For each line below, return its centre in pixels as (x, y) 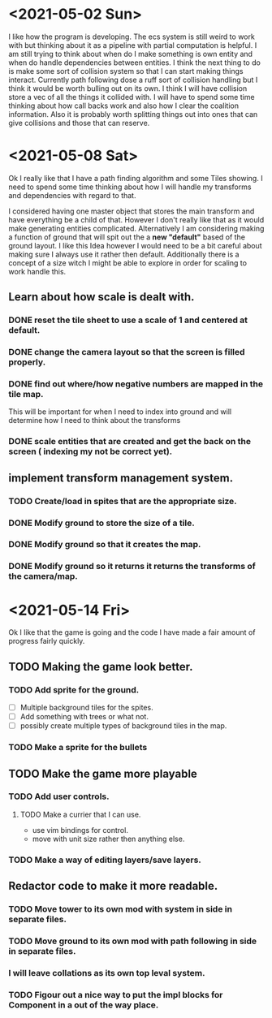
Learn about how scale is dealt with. (101, 297)
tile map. (26, 395)
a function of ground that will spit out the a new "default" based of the (127, 237)
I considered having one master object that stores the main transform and (132, 211)
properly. (27, 362)
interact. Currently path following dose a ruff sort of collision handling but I (133, 80)
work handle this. (37, 271)
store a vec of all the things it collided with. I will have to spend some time (132, 97)
